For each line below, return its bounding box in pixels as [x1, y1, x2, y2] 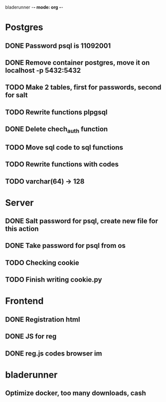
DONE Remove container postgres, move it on [5, 58, 150, 67]
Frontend [5, 295, 44, 307]
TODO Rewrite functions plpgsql [5, 108, 108, 116]
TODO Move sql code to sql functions [5, 143, 124, 152]
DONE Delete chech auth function [5, 125, 108, 135]
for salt [5, 91, 28, 99]
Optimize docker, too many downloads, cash [5, 389, 146, 398]
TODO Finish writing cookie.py [5, 275, 102, 284]
